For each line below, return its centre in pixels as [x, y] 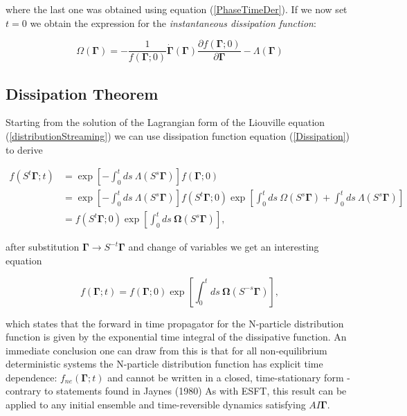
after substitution [43, 247]
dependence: [31, 377]
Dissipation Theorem [82, 93]
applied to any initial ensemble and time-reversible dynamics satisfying [156, 405]
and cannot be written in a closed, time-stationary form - [229, 377]
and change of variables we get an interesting [224, 247]
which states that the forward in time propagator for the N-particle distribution [175, 323]
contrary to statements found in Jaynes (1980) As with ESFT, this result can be [176, 391]
